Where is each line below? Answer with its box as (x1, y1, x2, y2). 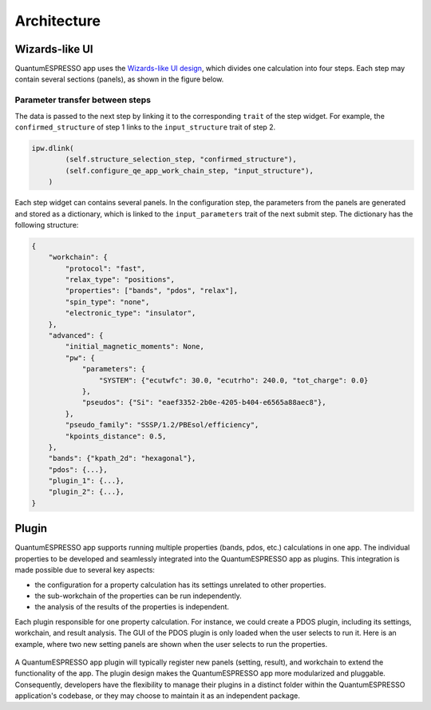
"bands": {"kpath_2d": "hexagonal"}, (48, 454, 196, 463)
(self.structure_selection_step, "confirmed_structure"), (65, 155, 297, 164)
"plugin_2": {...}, (48, 487, 125, 497)
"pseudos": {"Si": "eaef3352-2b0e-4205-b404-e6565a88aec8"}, (81, 398, 326, 407)
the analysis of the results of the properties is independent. (34, 602, 229, 612)
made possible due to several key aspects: (14, 565, 156, 575)
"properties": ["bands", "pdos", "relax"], (65, 286, 239, 296)
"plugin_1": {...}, (48, 476, 125, 486)
